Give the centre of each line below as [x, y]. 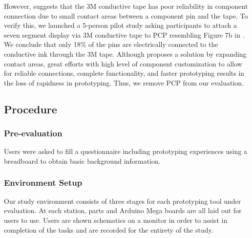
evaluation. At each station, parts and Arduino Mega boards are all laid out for [123, 210]
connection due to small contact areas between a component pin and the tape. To [126, 15]
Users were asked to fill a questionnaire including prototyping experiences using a [126, 151]
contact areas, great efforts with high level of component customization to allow [123, 63]
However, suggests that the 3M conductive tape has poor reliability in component [126, 6]
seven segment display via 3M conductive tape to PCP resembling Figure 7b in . [124, 34]
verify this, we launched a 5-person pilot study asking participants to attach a [120, 25]
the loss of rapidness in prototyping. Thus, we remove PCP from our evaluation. [124, 82]
